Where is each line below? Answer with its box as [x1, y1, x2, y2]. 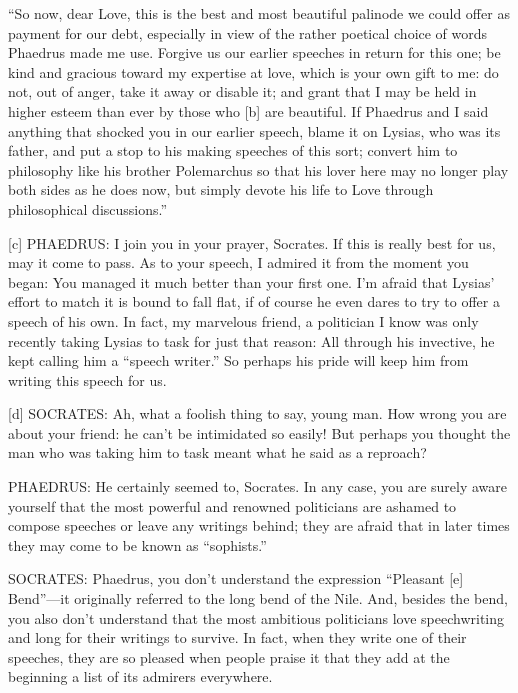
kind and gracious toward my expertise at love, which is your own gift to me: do [8, 61, 499, 82]
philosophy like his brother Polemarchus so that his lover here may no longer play [8, 159, 509, 180]
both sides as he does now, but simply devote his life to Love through [8, 179, 434, 200]
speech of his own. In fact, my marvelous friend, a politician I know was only [8, 310, 479, 331]
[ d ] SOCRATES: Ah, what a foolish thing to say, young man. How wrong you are [8, 403, 507, 424]
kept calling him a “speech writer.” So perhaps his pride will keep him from [8, 350, 469, 371]
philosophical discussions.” [8, 198, 168, 219]
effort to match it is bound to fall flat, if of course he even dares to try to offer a [8, 291, 500, 312]
